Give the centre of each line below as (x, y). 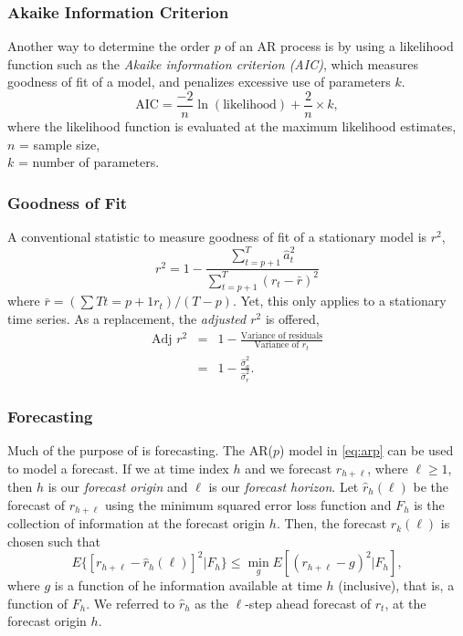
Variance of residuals (282, 335)
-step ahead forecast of (308, 603)
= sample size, (60, 144)
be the (431, 487)
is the (429, 504)
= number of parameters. (89, 162)
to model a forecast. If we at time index (118, 468)
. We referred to (131, 603)
